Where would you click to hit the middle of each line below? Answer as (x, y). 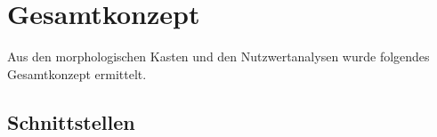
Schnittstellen (71, 121)
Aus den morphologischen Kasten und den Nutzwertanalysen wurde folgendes (218, 56)
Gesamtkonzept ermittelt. (77, 73)
